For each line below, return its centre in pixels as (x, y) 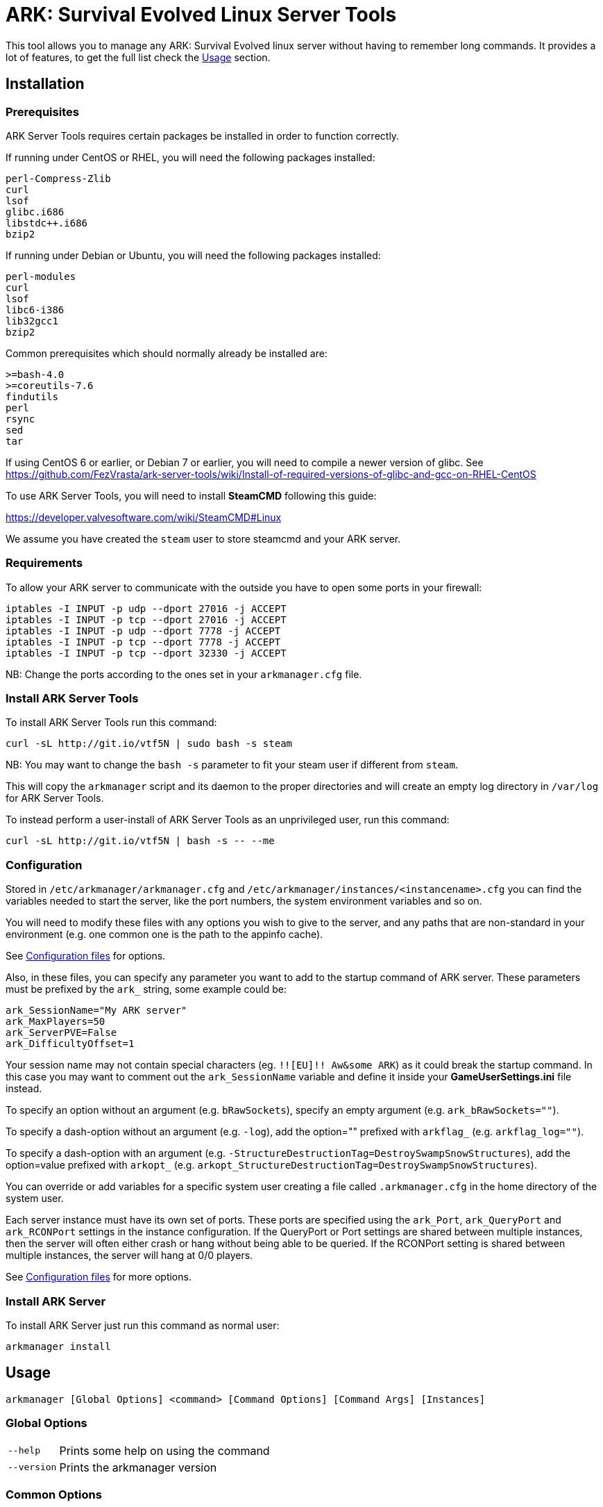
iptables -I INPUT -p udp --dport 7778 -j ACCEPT (143, 631)
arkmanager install (58, 1346)
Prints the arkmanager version (138, 1467)
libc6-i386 (35, 310)
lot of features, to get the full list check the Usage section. (138, 57)
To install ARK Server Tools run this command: (111, 723)
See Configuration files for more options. (99, 1277)
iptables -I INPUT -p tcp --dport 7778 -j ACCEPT (143, 642)
